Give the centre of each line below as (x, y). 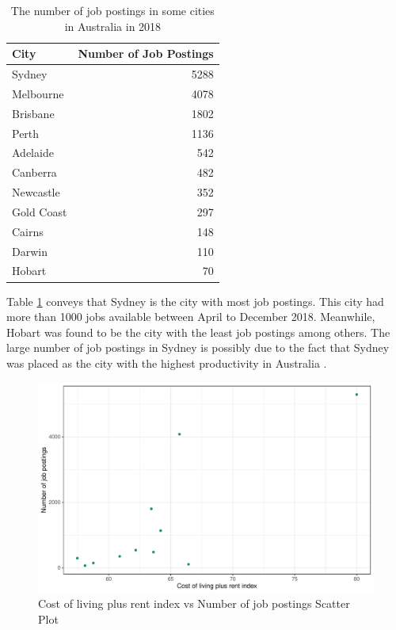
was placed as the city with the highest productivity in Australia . (167, 363)
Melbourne (38, 93)
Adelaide (33, 153)
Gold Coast (40, 211)
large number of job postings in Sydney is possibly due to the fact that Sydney (198, 347)
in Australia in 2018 (113, 26)
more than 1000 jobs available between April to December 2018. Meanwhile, (191, 317)
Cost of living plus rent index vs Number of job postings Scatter (194, 603)
